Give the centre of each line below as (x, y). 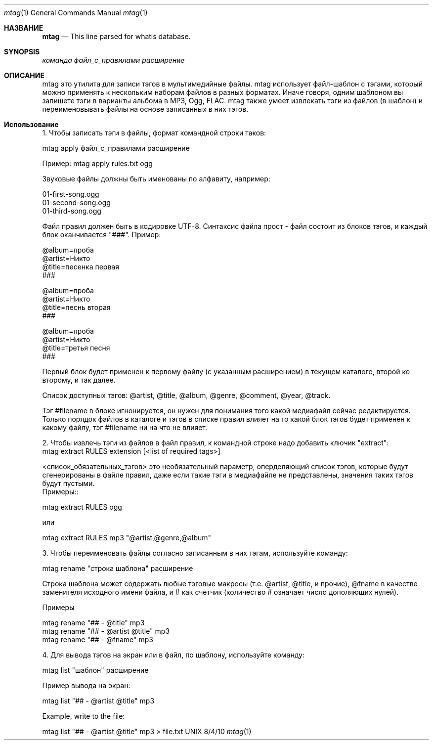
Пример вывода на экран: (86, 685)
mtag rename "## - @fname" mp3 (98, 639)
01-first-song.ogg (71, 194)
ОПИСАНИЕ (24, 75)
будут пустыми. (68, 483)
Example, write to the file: (84, 716)
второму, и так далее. (79, 380)
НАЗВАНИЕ (24, 28)
